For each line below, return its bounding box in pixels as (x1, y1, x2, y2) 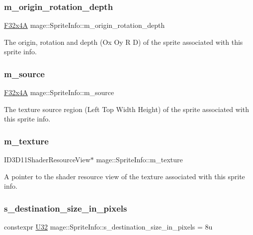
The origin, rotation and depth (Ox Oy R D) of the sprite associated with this (4, 36, 243, 47)
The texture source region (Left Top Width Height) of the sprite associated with (4, 104, 249, 114)
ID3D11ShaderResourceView (4, 154, 90, 165)
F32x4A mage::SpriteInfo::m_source (4, 87, 114, 98)
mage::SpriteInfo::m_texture (96, 154, 183, 165)
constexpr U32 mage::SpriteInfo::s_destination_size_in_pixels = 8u (4, 222, 213, 232)
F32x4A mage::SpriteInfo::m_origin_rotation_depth (4, 20, 165, 30)
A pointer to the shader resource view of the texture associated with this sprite (4, 171, 245, 181)
